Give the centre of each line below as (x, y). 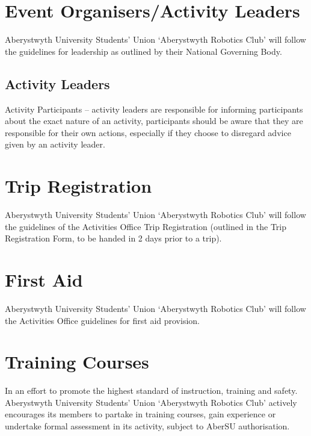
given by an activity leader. (55, 144)
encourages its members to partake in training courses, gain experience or (140, 414)
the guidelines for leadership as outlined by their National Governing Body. (143, 51)
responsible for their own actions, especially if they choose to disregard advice (148, 132)
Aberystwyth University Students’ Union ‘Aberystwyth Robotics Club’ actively (151, 402)
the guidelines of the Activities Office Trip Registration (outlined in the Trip (146, 226)
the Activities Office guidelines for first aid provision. (102, 320)
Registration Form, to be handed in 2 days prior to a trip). (113, 238)
